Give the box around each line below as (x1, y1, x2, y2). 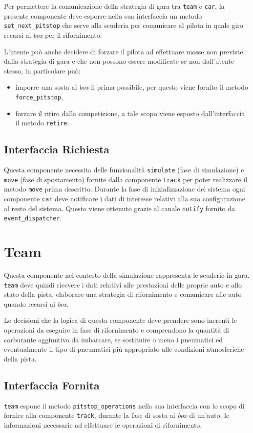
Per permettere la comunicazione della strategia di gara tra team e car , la (4, 1, 225, 11)
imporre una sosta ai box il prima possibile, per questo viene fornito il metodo (15, 82, 248, 92)
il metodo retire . (15, 118, 69, 128)
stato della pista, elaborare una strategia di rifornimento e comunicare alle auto (4, 289, 242, 299)
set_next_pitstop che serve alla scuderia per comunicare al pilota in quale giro (4, 20, 243, 30)
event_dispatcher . (4, 213, 62, 223)
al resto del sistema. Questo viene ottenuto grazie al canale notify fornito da (4, 203, 235, 213)
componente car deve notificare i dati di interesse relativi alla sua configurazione (4, 193, 245, 203)
